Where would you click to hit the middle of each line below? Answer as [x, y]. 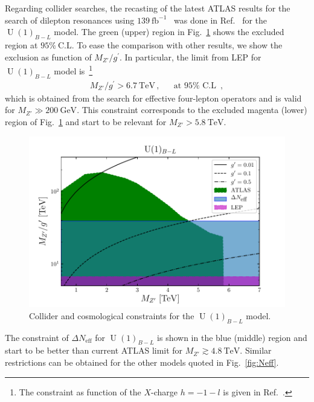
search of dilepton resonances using [70, 20]
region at [21, 44]
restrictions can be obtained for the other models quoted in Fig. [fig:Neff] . [142, 362]
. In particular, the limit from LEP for [190, 57]
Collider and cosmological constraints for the [112, 315]
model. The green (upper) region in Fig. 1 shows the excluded [169, 32]
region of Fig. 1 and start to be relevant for [86, 121]
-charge [165, 391]
